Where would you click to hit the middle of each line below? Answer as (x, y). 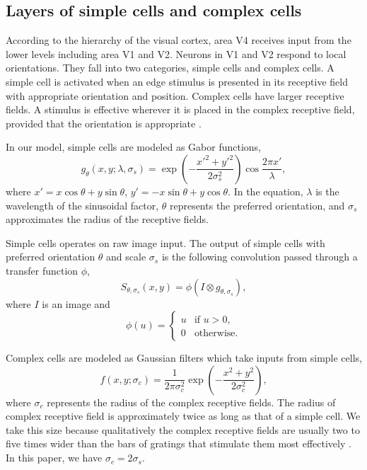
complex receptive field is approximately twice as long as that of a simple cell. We (183, 416)
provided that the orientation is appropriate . (104, 123)
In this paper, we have (54, 458)
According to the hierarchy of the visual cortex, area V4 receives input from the (179, 40)
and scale (126, 257)
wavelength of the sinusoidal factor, (82, 205)
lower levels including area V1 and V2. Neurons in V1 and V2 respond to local (176, 53)
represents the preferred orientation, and (257, 205)
